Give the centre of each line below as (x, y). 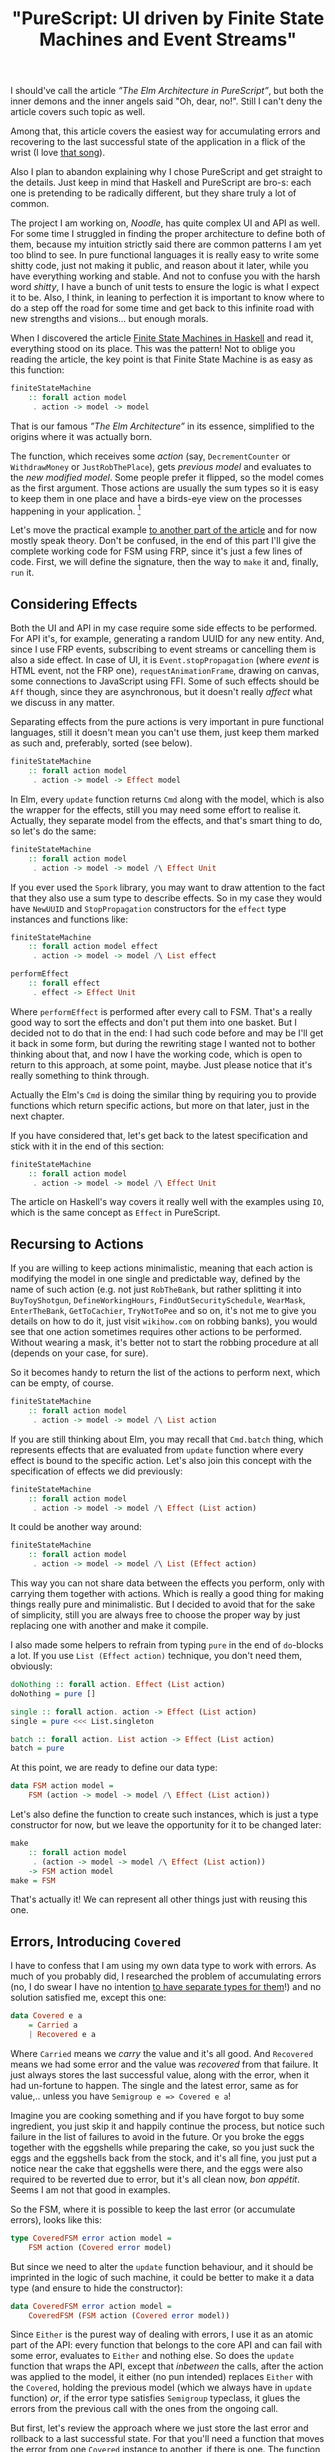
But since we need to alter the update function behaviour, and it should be (162, 2266)
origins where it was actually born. (81, 436)
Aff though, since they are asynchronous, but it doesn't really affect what (161, 692)
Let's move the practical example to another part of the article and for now (164, 530)
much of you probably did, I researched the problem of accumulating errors (166, 1976)
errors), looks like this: (56, 2219)
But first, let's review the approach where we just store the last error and (159, 2428)
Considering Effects (74, 603)
